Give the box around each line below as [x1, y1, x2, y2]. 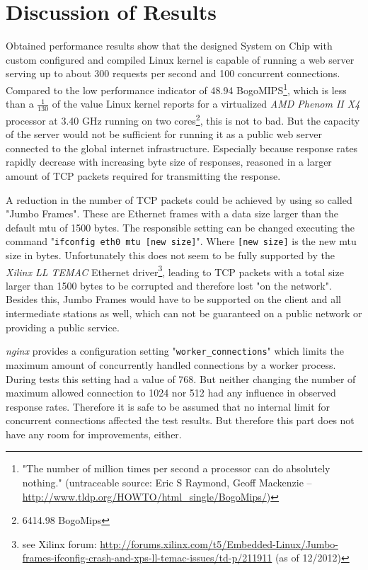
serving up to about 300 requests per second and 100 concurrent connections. [6, 66, 340, 81]
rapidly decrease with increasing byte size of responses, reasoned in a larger [6, 154, 332, 169]
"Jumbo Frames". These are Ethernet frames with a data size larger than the [6, 206, 339, 221]
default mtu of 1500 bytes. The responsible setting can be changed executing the [6, 220, 355, 234]
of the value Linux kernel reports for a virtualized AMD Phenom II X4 [52, 96, 360, 111]
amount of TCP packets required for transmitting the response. [6, 169, 281, 183]
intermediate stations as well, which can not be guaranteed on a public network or [6, 306, 362, 321]
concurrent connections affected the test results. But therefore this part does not [6, 413, 355, 428]
